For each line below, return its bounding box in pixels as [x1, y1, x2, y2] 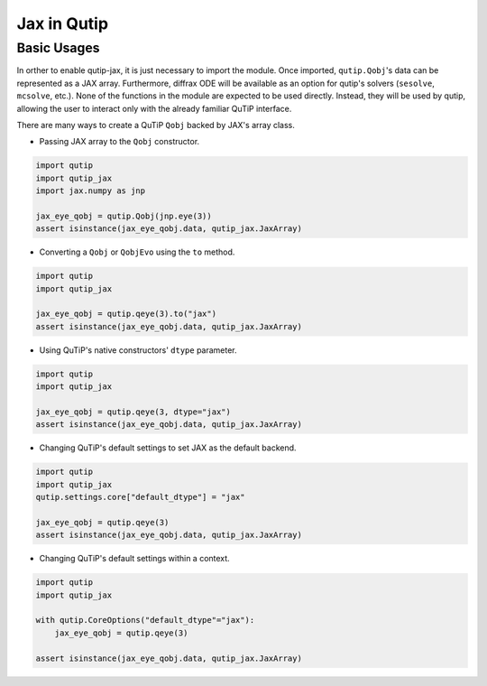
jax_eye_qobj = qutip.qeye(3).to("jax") [35, 309, 216, 320]
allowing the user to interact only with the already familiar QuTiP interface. [16, 103, 292, 114]
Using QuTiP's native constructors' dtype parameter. [39, 344, 238, 356]
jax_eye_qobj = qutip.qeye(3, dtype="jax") [35, 406, 232, 417]
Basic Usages [16, 40, 100, 56]
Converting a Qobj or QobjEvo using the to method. [39, 246, 235, 257]
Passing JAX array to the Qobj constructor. [39, 136, 200, 147]
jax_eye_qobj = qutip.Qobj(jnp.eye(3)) [35, 210, 212, 221]
